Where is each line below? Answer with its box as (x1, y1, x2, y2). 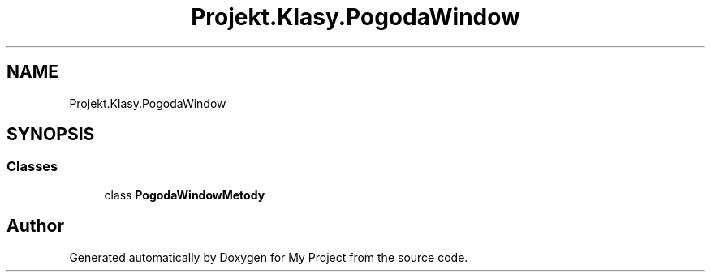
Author (6, 216, 64, 237)
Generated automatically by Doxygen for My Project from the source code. (69, 250, 468, 264)
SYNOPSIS (6, 124, 95, 145)
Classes (6, 158, 58, 175)
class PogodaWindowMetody (104, 187, 265, 202)
